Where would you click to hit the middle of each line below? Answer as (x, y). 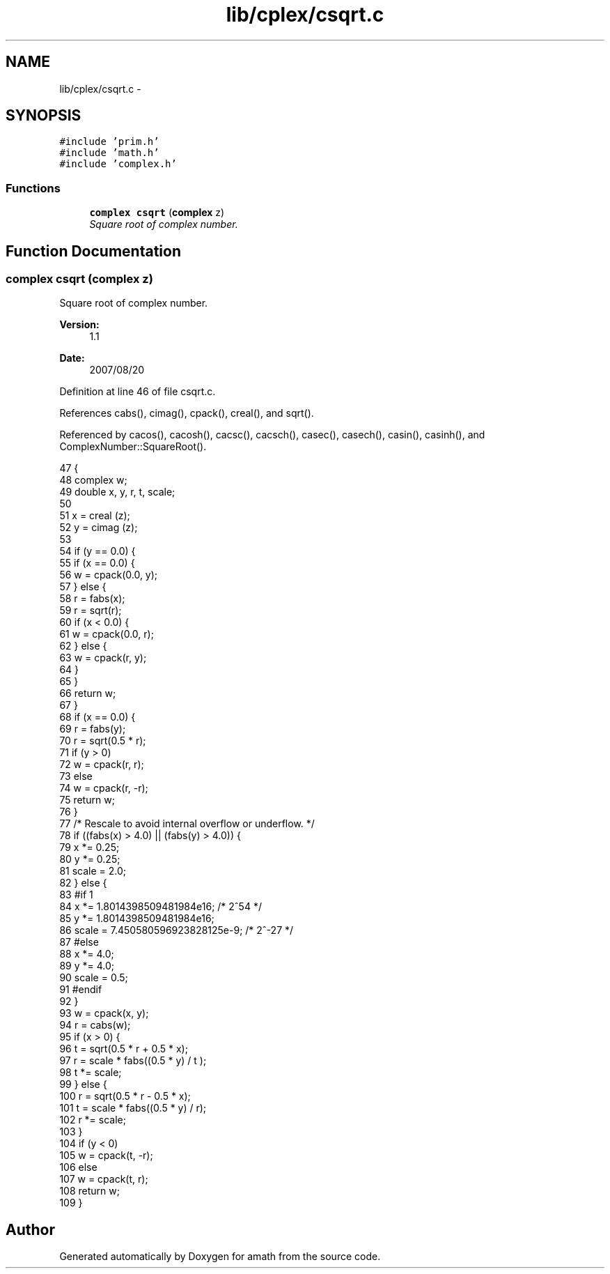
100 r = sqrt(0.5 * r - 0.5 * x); (125, 1096)
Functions (33, 188)
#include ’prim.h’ (109, 142)
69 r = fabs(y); (93, 729)
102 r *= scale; (93, 1120)
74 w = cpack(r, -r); (104, 788)
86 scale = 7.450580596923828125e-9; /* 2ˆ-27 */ (177, 930)
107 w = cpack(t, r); (104, 1179)
